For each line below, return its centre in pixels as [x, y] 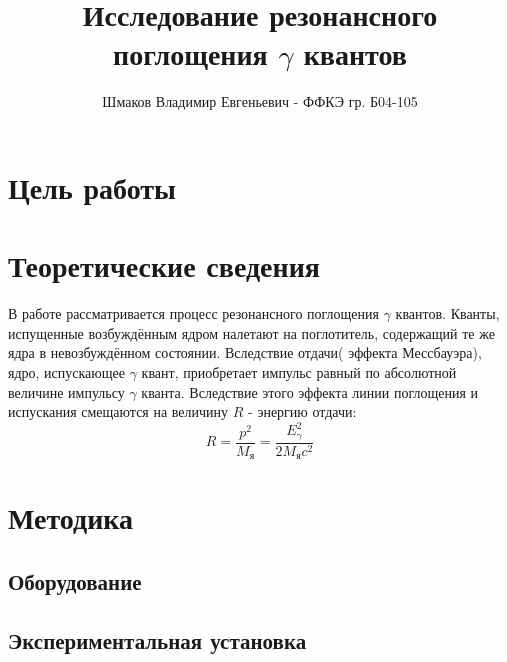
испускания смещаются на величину [118, 411]
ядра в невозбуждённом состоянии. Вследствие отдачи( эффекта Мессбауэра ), [245, 352]
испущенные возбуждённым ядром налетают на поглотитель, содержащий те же [251, 332]
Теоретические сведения [164, 265]
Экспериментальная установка [157, 639]
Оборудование [75, 580]
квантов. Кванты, [447, 313]
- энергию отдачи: [302, 411]
